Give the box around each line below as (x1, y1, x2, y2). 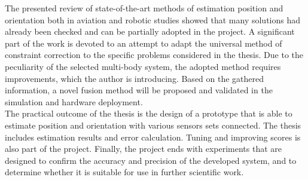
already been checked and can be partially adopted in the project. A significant (5, 25, 295, 38)
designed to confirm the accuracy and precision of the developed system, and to (5, 154, 297, 166)
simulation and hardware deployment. (5, 95, 143, 108)
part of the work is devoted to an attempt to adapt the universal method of (5, 36, 282, 49)
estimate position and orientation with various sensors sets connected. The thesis (5, 118, 301, 131)
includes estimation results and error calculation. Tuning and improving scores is (5, 130, 301, 143)
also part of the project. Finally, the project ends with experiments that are (5, 142, 282, 155)
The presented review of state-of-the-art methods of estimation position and (5, 2, 283, 14)
